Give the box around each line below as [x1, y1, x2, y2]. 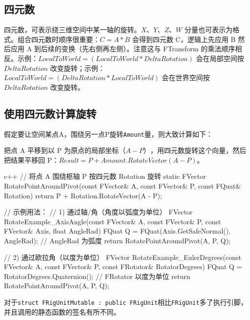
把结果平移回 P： [4, 154, 59, 165]
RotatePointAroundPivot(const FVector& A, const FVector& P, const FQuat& [4, 181, 241, 191]
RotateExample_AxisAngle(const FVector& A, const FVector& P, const [4, 216, 221, 226]
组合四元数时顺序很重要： [17, 34, 100, 44]
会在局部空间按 [196, 53, 244, 63]
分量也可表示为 [184, 24, 233, 35]
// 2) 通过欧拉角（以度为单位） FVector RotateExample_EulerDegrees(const [4, 252, 241, 262]
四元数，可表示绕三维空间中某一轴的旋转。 [4, 24, 141, 35]
